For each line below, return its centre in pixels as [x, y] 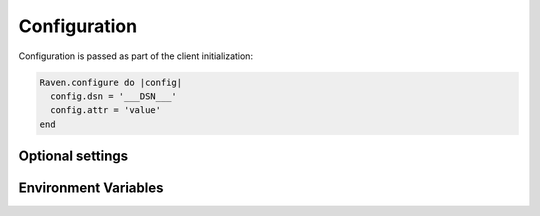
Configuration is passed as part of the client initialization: [136, 56]
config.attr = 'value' [106, 110]
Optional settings [73, 156]
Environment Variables [91, 188]
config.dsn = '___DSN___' [113, 96]
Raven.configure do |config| [111, 82]
